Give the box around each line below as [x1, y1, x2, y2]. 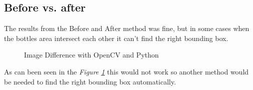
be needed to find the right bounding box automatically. [4, 76, 176, 86]
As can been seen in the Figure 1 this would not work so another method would [4, 66, 249, 76]
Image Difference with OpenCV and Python [24, 49, 159, 60]
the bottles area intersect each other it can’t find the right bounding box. [4, 32, 228, 43]
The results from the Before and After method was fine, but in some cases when [4, 23, 249, 33]
